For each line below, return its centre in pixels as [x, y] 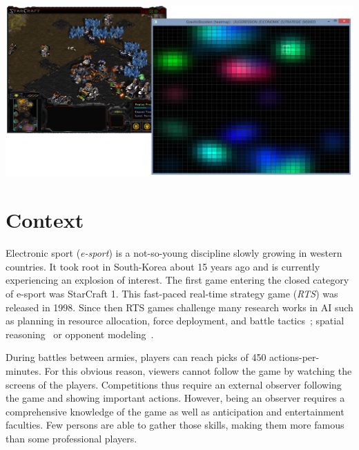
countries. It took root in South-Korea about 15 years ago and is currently [163, 266]
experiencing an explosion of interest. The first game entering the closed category [177, 280]
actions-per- [294, 357]
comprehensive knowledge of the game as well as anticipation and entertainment [175, 411]
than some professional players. [71, 438]
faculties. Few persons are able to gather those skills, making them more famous [175, 425]
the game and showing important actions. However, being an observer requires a [175, 398]
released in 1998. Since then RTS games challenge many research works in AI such [179, 307]
